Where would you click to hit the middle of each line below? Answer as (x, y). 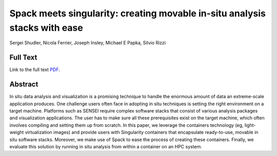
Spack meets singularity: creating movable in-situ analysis (138, 13)
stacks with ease (46, 28)
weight (17, 132)
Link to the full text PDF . (35, 70)
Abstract (24, 84)
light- (250, 125)
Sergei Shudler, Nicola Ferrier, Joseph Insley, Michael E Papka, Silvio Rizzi (88, 43)
